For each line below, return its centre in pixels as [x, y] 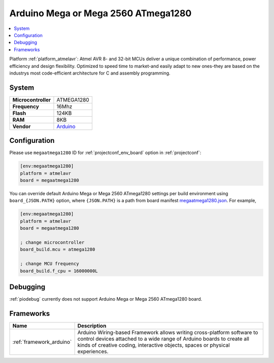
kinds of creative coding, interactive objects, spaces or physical [154, 345]
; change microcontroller [52, 243]
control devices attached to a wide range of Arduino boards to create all [163, 339]
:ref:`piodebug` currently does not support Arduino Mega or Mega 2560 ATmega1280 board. [106, 299]
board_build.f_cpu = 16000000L [59, 271]
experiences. [93, 351]
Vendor [22, 126]
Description [92, 325]
